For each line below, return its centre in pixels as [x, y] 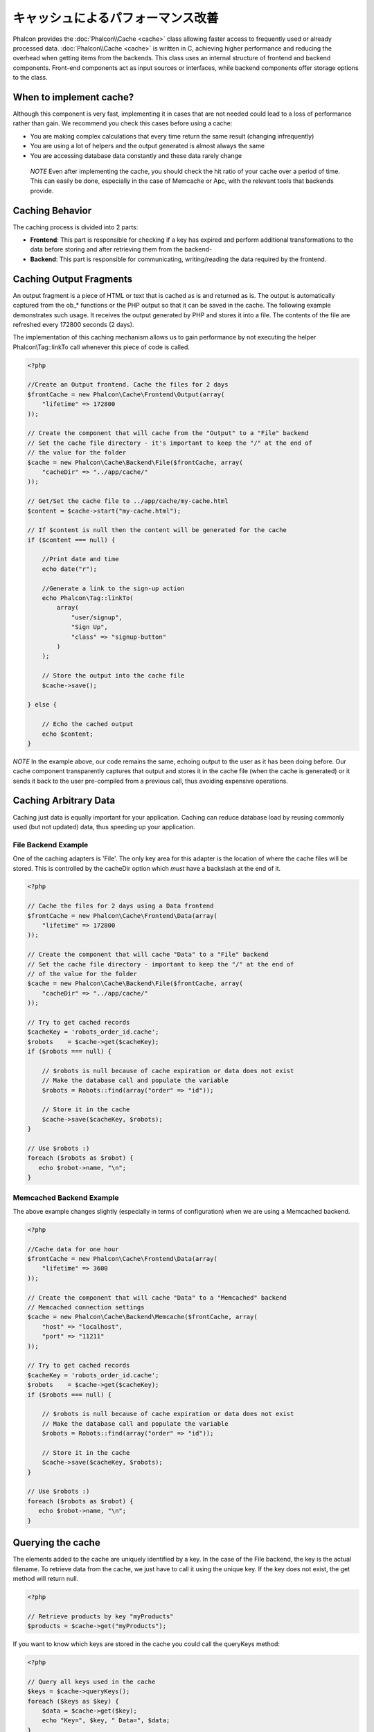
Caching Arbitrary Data [64, 801]
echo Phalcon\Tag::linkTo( [88, 598]
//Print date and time [80, 559]
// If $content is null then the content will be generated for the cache [157, 530]
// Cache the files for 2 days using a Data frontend [121, 906]
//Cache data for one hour [73, 1249]
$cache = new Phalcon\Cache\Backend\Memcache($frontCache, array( [142, 1317]
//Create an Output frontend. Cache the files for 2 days [128, 385]
